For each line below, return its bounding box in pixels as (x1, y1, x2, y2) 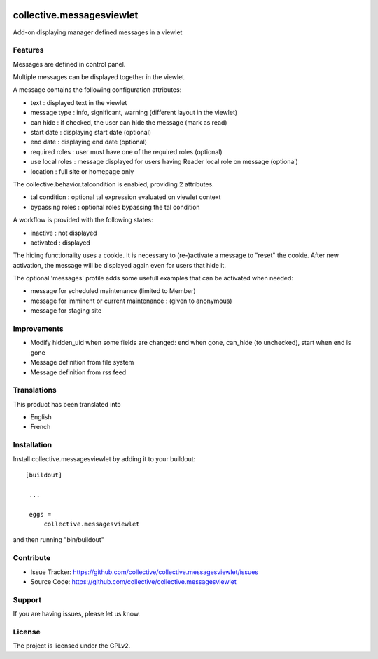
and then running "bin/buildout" (13, 536, 104, 544)
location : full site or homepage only (30, 167, 134, 175)
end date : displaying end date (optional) (30, 137, 147, 147)
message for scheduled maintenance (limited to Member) (30, 287, 196, 295)
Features (13, 46, 44, 55)
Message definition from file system (30, 358, 134, 367)
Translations (13, 386, 57, 395)
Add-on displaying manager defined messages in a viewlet (13, 28, 183, 36)
